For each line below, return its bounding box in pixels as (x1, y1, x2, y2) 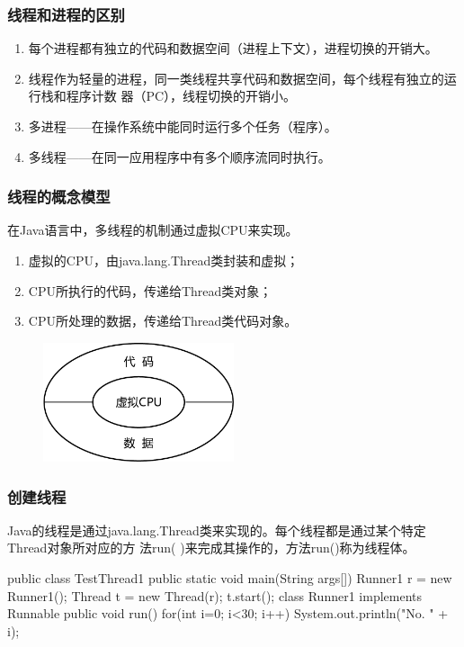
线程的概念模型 (7, 185, 111, 208)
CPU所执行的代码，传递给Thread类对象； (28, 281, 272, 300)
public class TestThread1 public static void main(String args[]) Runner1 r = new (7, 569, 452, 587)
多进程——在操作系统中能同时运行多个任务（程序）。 (28, 117, 337, 135)
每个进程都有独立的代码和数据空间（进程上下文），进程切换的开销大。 (28, 39, 438, 58)
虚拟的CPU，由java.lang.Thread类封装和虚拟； (28, 251, 299, 269)
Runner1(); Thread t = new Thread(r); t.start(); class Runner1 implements (7, 586, 422, 605)
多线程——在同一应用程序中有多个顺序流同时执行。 (28, 147, 331, 166)
